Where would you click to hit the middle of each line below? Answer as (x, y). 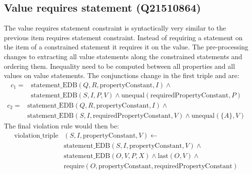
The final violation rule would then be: (61, 125)
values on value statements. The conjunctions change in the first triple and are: (122, 75)
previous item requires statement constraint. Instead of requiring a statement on (123, 37)
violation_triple (36, 135)
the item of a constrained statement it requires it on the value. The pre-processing (126, 47)
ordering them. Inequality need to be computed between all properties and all (119, 66)
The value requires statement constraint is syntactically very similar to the (115, 28)
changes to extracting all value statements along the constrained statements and (123, 56)
